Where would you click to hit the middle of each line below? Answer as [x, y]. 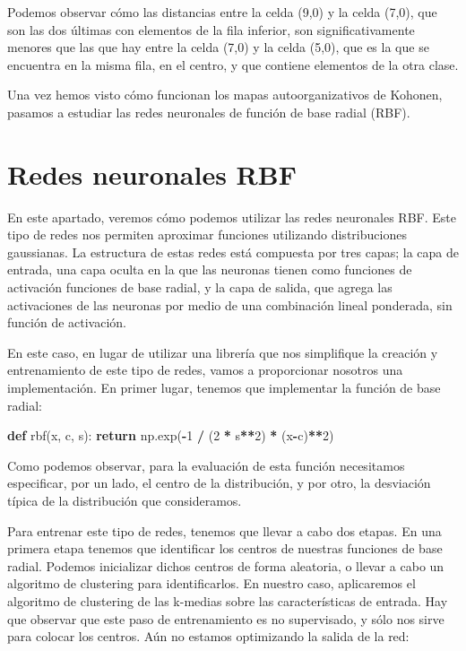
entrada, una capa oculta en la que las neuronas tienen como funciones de [210, 269]
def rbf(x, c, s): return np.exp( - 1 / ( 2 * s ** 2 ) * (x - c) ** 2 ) [171, 435]
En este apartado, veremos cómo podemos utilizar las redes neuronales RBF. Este [232, 217]
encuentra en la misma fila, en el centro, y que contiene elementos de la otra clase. [233, 64]
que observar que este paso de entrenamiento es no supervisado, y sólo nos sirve [226, 618]
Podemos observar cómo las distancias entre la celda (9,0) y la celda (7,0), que [222, 12]
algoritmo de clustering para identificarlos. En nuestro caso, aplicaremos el [211, 583]
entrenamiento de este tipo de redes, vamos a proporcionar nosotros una [205, 370]
